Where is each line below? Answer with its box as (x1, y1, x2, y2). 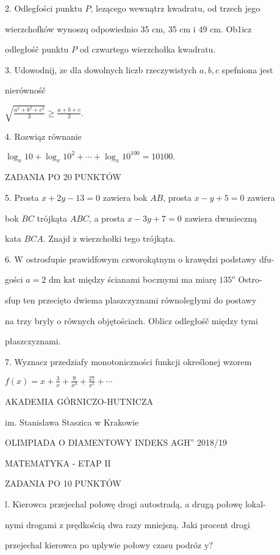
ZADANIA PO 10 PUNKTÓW (5, 477, 121, 490)
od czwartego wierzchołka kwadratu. (79, 43, 216, 56)
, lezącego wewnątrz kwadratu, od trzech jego (90, 2, 260, 14)
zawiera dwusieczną (184, 211, 257, 224)
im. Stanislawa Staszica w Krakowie (5, 415, 139, 428)
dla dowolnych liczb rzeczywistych (70, 63, 197, 76)
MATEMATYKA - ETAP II (5, 456, 111, 469)
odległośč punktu (5, 43, 69, 56)
